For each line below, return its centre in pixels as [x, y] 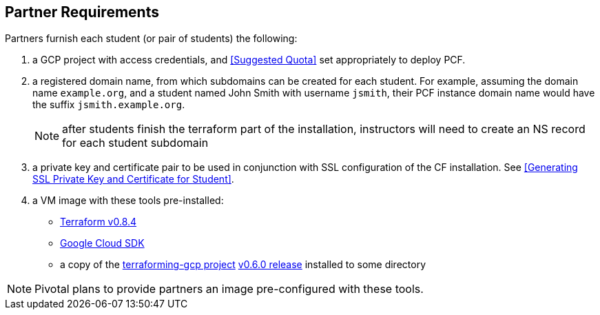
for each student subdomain [135, 143]
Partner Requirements [82, 12]
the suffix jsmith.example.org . [109, 105]
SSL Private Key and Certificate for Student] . [133, 179]
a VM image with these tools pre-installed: [128, 201]
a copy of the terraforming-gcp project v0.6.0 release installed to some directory [243, 265]
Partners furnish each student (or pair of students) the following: [151, 39]
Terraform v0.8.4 [99, 222]
